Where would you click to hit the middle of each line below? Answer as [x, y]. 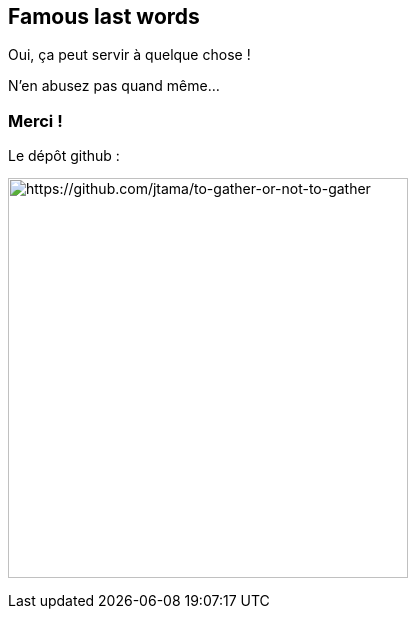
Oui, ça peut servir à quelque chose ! [129, 55]
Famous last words [104, 16]
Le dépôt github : [64, 156]
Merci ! [35, 120]
